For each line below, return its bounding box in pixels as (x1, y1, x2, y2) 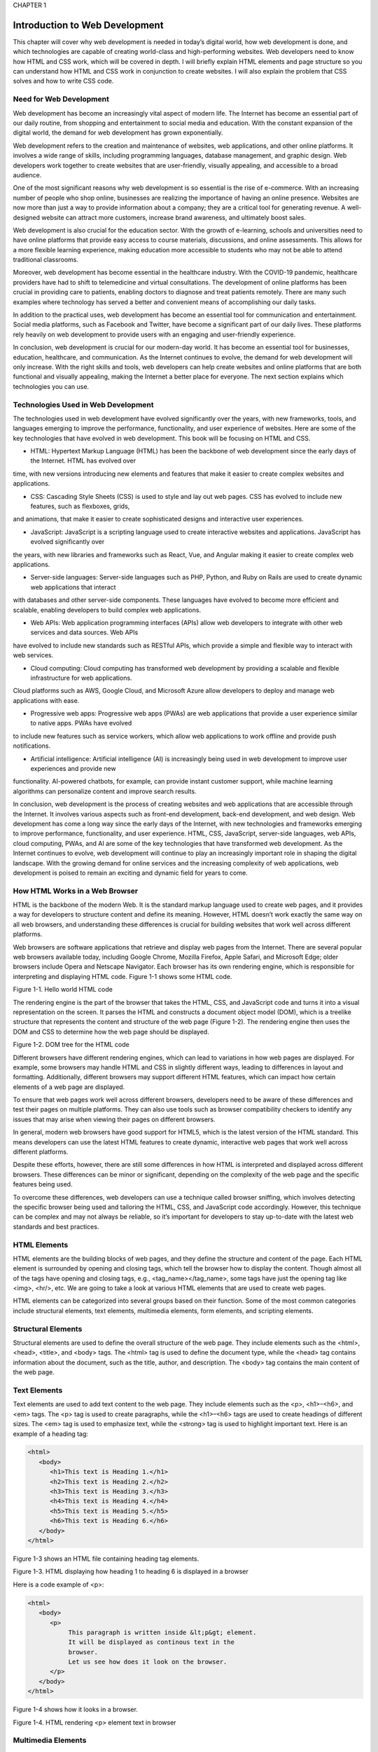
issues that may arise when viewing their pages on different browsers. (13, 1115, 216, 1123)
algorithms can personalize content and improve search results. (13, 787, 197, 795)
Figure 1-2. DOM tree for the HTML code (13, 1041, 129, 1049)
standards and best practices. (13, 1222, 99, 1231)
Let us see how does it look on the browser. (68, 1658, 227, 1666)
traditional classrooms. (13, 256, 79, 264)
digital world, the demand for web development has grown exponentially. (13, 128, 223, 137)
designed (13, 213, 41, 221)
